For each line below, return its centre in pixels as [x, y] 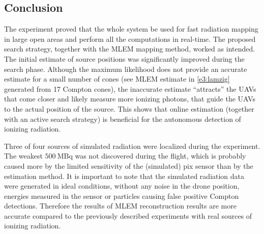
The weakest [23, 156]
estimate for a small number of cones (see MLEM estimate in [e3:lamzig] [117, 79]
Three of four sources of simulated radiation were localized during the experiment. [132, 146]
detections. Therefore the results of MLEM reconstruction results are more [120, 206]
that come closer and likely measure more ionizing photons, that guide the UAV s [130, 99]
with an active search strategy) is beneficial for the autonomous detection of [123, 119]
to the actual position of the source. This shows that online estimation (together [129, 108]
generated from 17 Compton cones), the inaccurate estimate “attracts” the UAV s [130, 88]
